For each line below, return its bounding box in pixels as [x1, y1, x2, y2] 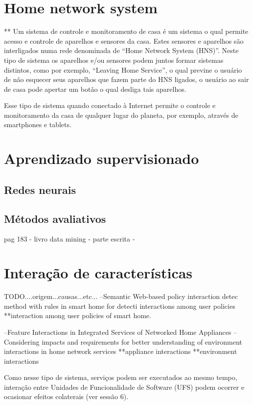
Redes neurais [4, 182, 76, 197]
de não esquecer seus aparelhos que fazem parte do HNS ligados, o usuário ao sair [4, 74, 249, 84]
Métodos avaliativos [4, 211, 106, 226]
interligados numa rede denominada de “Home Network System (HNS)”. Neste [4, 45, 239, 55]
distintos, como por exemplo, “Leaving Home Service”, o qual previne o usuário [4, 64, 242, 75]
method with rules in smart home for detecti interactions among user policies [4, 300, 235, 311]
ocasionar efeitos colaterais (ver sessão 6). [4, 391, 129, 402]
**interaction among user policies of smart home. [4, 310, 151, 321]
